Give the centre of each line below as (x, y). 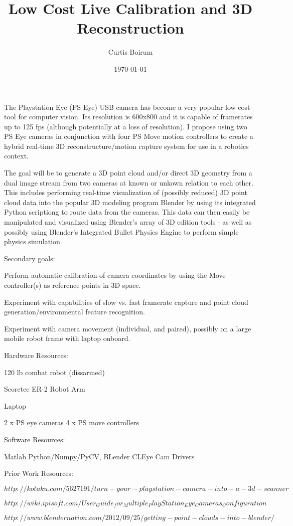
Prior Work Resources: (39, 473)
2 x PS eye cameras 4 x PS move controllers (71, 422)
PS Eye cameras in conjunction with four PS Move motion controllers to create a (129, 136)
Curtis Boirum (130, 52)
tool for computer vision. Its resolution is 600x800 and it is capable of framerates (128, 117)
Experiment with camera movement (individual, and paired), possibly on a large (128, 328)
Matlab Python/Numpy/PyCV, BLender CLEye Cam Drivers (99, 456)
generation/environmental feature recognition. (75, 312)
